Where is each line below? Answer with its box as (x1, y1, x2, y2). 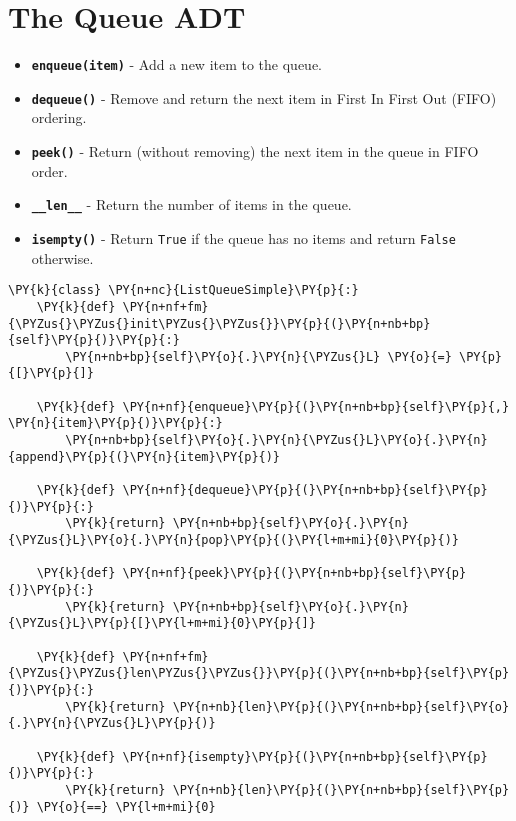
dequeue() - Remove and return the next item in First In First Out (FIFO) (31, 87, 497, 108)
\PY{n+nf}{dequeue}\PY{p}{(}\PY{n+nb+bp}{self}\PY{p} (122, 483, 488, 498)
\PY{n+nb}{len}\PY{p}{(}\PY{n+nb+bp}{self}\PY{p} (172, 782, 510, 797)
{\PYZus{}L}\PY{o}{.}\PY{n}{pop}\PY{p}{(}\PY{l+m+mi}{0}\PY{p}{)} (8, 533, 460, 548)
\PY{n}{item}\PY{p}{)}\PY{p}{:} (8, 416, 223, 431)
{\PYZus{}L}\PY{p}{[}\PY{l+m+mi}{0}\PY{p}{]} (8, 616, 316, 631)
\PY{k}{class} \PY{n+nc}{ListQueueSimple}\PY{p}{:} (8, 283, 359, 298)
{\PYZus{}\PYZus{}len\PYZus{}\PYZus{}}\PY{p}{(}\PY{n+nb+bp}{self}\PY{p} (8, 666, 510, 681)
